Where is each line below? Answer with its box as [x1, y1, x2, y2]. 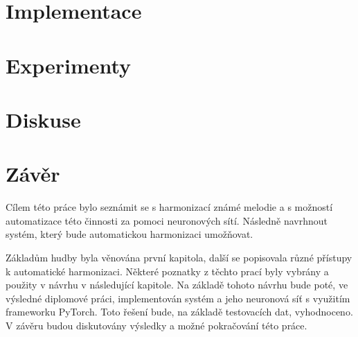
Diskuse [6, 105, 81, 133]
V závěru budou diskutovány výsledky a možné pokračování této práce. [6, 318, 307, 332]
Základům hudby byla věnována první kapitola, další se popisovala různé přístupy [6, 250, 352, 265]
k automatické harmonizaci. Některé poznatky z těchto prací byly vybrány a [6, 263, 329, 278]
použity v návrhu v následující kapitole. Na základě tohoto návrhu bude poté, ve [6, 277, 348, 292]
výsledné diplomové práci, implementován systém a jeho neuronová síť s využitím [6, 291, 350, 305]
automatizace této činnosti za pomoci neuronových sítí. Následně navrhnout [6, 213, 328, 227]
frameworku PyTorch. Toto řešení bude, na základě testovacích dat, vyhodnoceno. [6, 304, 353, 319]
